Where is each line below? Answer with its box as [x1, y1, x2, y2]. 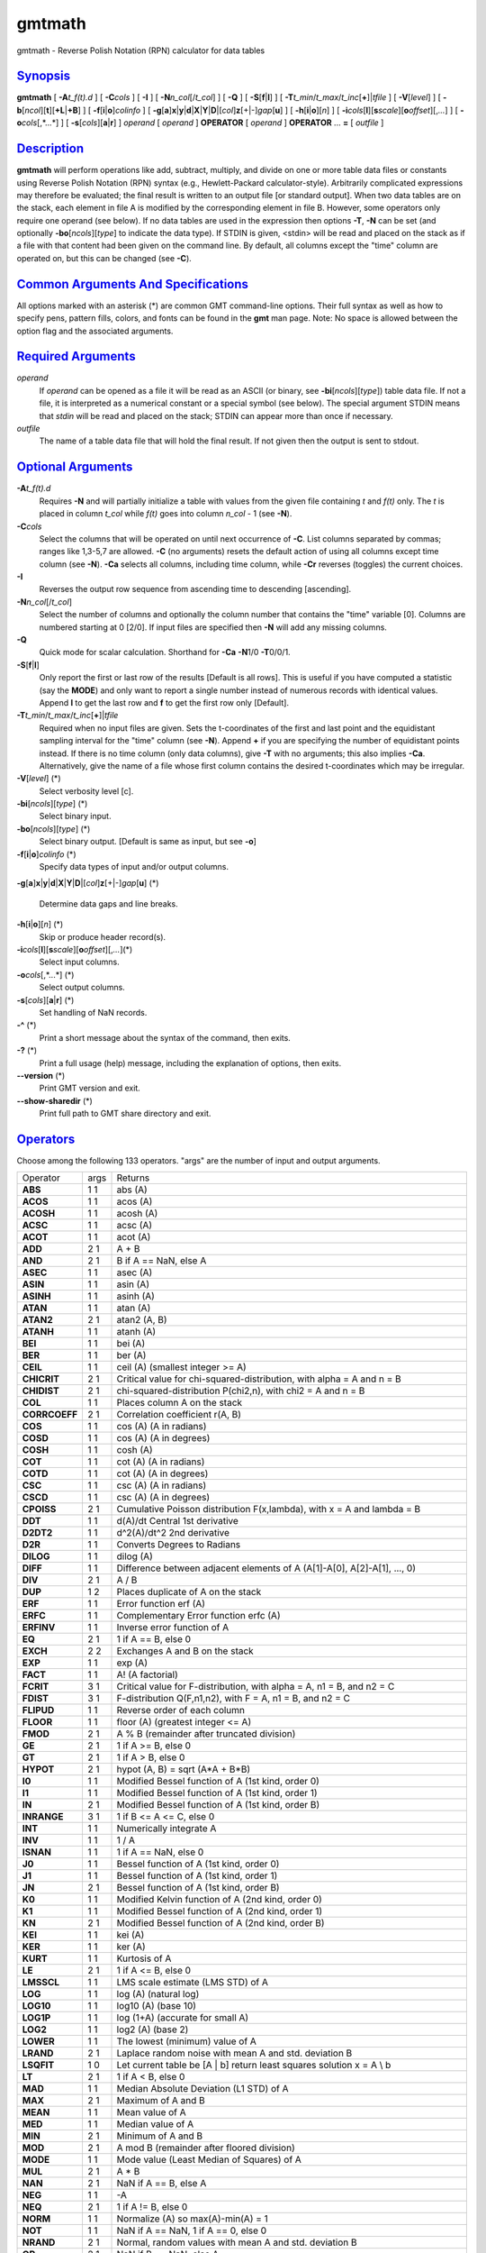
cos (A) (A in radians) [116, 1420, 207, 1433]
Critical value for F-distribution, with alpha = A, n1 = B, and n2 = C [116, 1681, 395, 1693]
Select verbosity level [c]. [39, 785, 134, 797]
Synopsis [16, 68, 71, 84]
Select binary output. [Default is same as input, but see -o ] [39, 836, 256, 847]
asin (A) [116, 1278, 150, 1291]
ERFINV [22, 1621, 56, 1634]
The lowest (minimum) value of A [116, 2035, 256, 2048]
